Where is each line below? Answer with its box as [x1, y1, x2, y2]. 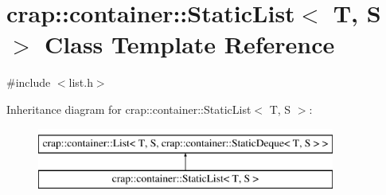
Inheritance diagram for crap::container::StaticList [6, 100, 251, 117]
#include [6, 74, 51, 91]
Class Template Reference [45, 28, 335, 60]
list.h [68, 74, 93, 91]
